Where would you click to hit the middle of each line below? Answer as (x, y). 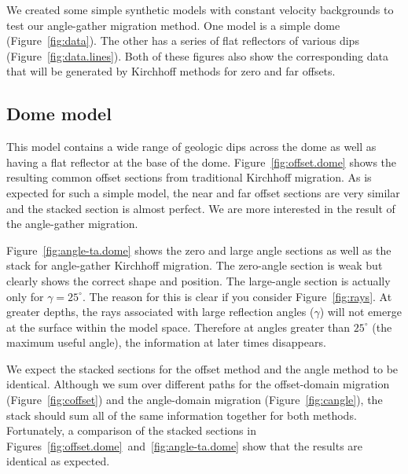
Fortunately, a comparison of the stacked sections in (131, 430)
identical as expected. (58, 461)
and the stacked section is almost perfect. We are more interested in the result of (201, 208)
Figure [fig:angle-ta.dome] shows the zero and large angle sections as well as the (199, 250)
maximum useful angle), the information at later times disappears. (166, 342)
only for (25, 296)
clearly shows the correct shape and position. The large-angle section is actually (198, 280)
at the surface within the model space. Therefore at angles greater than (178, 327)
